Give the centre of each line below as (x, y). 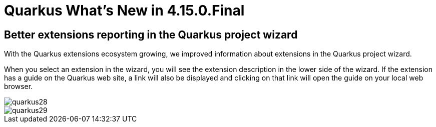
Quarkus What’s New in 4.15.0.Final (124, 10)
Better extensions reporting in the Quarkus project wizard (151, 34)
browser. (19, 86)
